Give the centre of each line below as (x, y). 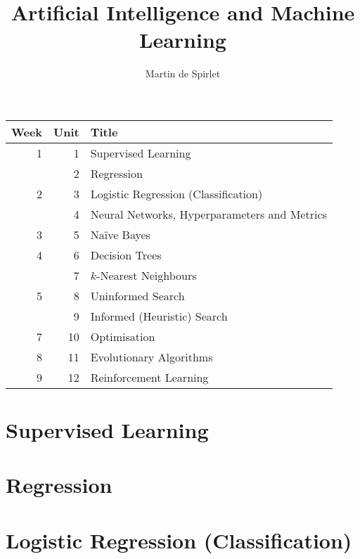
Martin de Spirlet (183, 73)
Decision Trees (126, 255)
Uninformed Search (137, 295)
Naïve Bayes (120, 234)
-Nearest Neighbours (147, 275)
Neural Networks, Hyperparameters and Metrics (208, 214)
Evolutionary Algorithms (152, 356)
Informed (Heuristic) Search (159, 316)
